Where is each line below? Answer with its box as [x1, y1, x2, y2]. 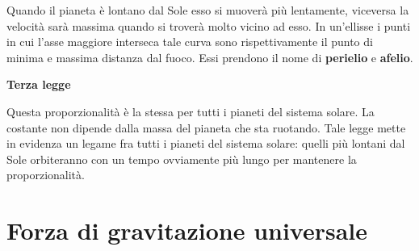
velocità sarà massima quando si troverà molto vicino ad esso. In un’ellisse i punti [6, 17, 411, 34]
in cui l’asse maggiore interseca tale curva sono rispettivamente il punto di [6, 33, 373, 50]
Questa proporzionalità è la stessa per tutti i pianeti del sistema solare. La [6, 102, 375, 119]
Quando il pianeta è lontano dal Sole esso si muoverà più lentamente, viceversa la [6, 2, 409, 18]
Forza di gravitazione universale [6, 214, 368, 247]
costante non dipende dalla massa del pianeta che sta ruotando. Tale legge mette [6, 119, 406, 136]
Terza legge [6, 76, 71, 93]
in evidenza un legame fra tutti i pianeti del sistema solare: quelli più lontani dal [6, 135, 405, 152]
